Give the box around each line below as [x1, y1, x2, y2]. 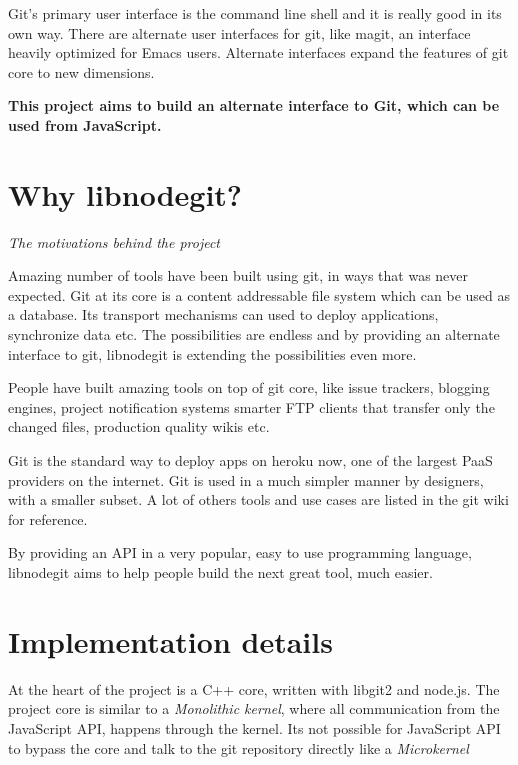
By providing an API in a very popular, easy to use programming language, [8, 542, 472, 563]
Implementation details [8, 620, 333, 661]
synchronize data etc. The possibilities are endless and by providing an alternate [8, 324, 500, 345]
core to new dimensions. [8, 61, 155, 82]
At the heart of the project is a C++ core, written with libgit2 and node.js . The [8, 678, 500, 699]
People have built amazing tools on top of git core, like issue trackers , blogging [8, 377, 490, 398]
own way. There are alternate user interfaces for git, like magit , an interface [8, 22, 471, 43]
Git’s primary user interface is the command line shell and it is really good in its [8, 3, 502, 23]
